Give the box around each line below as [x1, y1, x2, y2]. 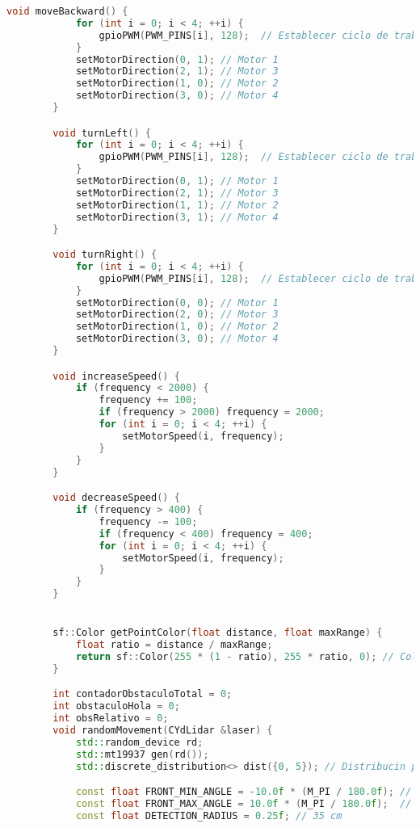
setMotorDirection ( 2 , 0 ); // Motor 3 [75, 309, 279, 321]
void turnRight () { [52, 249, 157, 261]
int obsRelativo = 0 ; [52, 712, 169, 725]
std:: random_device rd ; [75, 736, 204, 748]
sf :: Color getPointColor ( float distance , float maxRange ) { [52, 627, 383, 639]
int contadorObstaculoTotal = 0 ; [52, 688, 233, 700]
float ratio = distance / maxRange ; [75, 639, 273, 651]
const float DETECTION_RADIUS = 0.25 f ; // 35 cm [75, 810, 342, 822]
